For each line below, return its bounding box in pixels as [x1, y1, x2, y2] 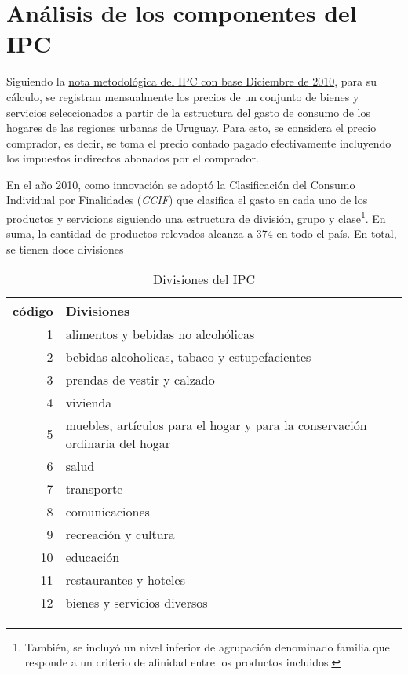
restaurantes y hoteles [65, 570, 185, 589]
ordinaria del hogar [65, 433, 171, 452]
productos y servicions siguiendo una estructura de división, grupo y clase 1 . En [6, 208, 386, 226]
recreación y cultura [65, 524, 175, 543]
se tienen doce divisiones [6, 240, 124, 257]
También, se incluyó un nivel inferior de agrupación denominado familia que [24, 638, 390, 655]
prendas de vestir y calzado [65, 370, 215, 389]
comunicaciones [65, 502, 150, 520]
